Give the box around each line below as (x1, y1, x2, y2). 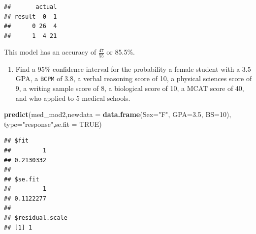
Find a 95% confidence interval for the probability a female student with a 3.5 (15, 63, 251, 74)
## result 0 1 (4, 13, 57, 20)
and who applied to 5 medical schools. (15, 92, 130, 103)
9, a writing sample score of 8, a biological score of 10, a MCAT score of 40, (15, 83, 244, 93)
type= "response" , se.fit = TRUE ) (4, 118, 102, 129)
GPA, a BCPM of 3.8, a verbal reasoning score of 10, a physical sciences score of (15, 73, 252, 84)
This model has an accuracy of (4, 47, 96, 57)
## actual (4, 3, 57, 10)
